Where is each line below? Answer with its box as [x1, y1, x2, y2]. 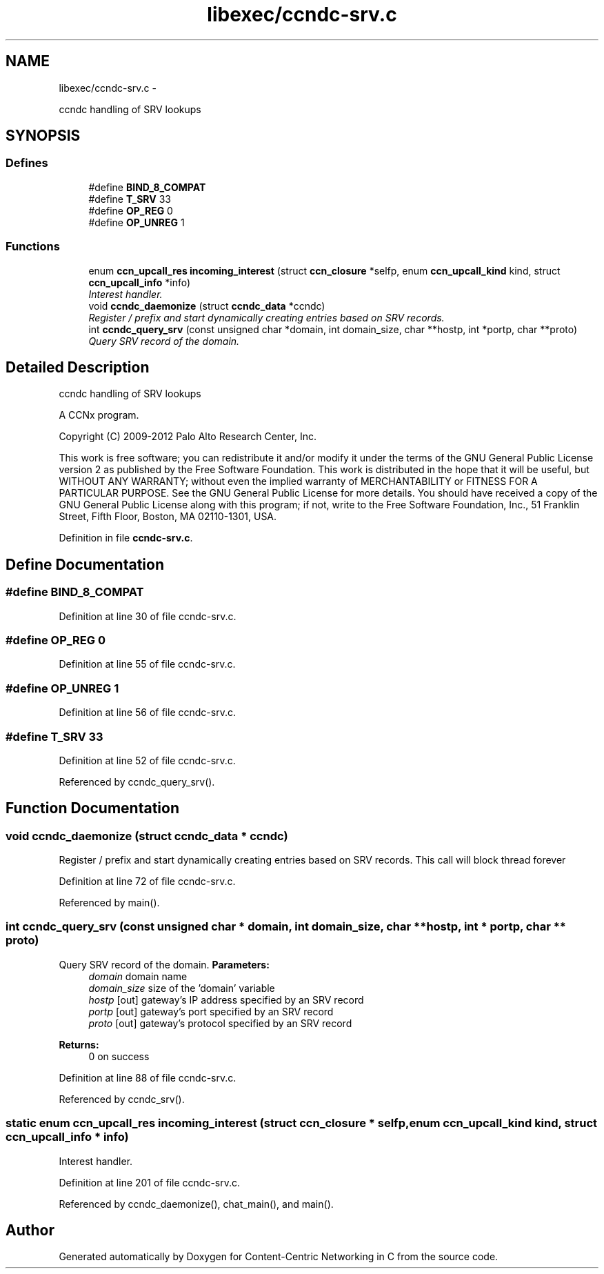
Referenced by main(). [59, 897, 160, 909]
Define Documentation [6, 555, 164, 573]
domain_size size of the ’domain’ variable [88, 982, 275, 994]
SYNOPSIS [6, 127, 81, 145]
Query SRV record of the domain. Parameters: [59, 958, 270, 971]
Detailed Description [6, 358, 150, 376]
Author [6, 1222, 54, 1240]
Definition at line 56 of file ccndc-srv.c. [59, 706, 236, 719]
